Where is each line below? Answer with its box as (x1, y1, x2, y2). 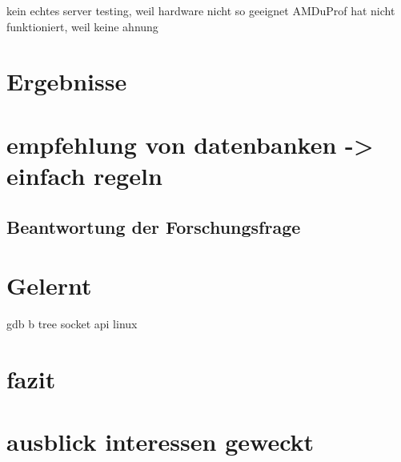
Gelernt (6, 269, 92, 302)
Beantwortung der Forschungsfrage (6, 214, 301, 239)
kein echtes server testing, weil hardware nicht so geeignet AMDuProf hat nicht (6, 2, 395, 18)
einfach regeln (6, 159, 162, 191)
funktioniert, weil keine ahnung (6, 18, 158, 34)
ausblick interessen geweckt (6, 425, 315, 458)
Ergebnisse (6, 65, 127, 98)
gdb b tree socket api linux (6, 315, 138, 332)
